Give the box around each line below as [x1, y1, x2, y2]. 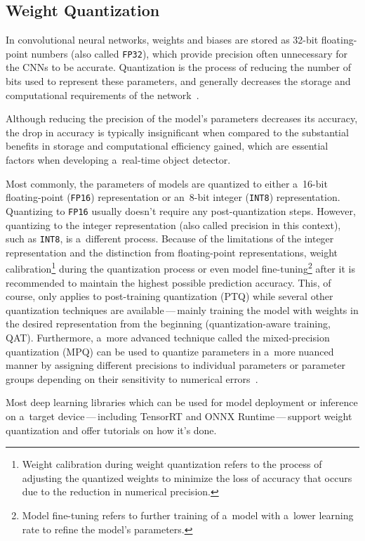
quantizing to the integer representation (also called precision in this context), [6, 217, 341, 232]
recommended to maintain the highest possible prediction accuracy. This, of [6, 275, 331, 289]
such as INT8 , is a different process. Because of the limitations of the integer [6, 231, 334, 246]
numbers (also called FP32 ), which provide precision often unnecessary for [31, 46, 347, 60]
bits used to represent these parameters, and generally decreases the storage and [6, 74, 351, 89]
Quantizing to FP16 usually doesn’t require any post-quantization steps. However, [6, 203, 356, 218]
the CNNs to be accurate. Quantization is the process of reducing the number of [6, 60, 351, 74]
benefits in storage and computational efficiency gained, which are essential [6, 138, 328, 153]
